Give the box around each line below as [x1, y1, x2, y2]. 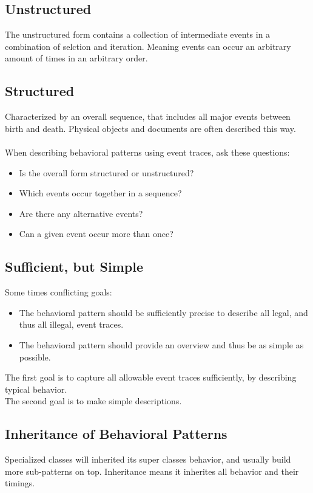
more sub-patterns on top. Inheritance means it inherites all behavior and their [5, 464, 299, 477]
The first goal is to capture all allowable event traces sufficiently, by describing [5, 371, 297, 384]
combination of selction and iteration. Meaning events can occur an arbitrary [5, 40, 291, 52]
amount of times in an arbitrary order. [5, 52, 148, 64]
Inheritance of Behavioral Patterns [5, 424, 227, 443]
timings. [5, 477, 35, 489]
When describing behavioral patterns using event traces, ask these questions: [5, 145, 290, 158]
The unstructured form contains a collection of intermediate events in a [5, 28, 271, 41]
